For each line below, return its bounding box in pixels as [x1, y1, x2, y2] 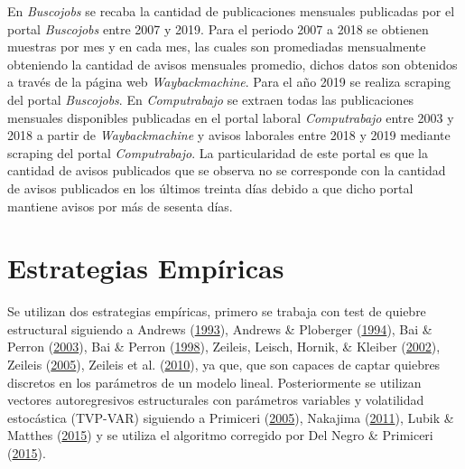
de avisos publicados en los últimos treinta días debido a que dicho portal [7, 178, 414, 197]
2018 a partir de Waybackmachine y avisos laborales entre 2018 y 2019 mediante [7, 126, 451, 145]
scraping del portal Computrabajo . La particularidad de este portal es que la [7, 143, 429, 162]
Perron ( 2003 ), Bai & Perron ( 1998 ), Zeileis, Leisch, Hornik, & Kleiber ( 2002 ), [7, 337, 441, 356]
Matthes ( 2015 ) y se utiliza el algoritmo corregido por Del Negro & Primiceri [7, 426, 433, 445]
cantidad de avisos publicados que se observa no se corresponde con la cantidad [7, 161, 446, 180]
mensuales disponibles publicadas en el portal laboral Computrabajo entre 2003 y [7, 108, 454, 127]
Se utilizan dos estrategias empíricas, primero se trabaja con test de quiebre [7, 302, 426, 321]
